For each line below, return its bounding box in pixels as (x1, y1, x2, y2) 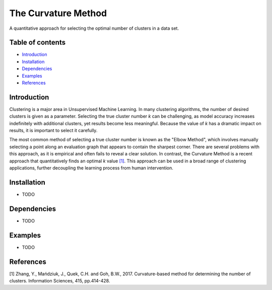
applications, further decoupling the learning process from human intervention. (9, 165, 174, 171)
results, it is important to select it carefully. (9, 128, 98, 134)
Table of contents (9, 38, 65, 47)
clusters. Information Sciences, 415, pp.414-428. (9, 278, 110, 284)
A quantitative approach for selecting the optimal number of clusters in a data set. (9, 25, 179, 31)
